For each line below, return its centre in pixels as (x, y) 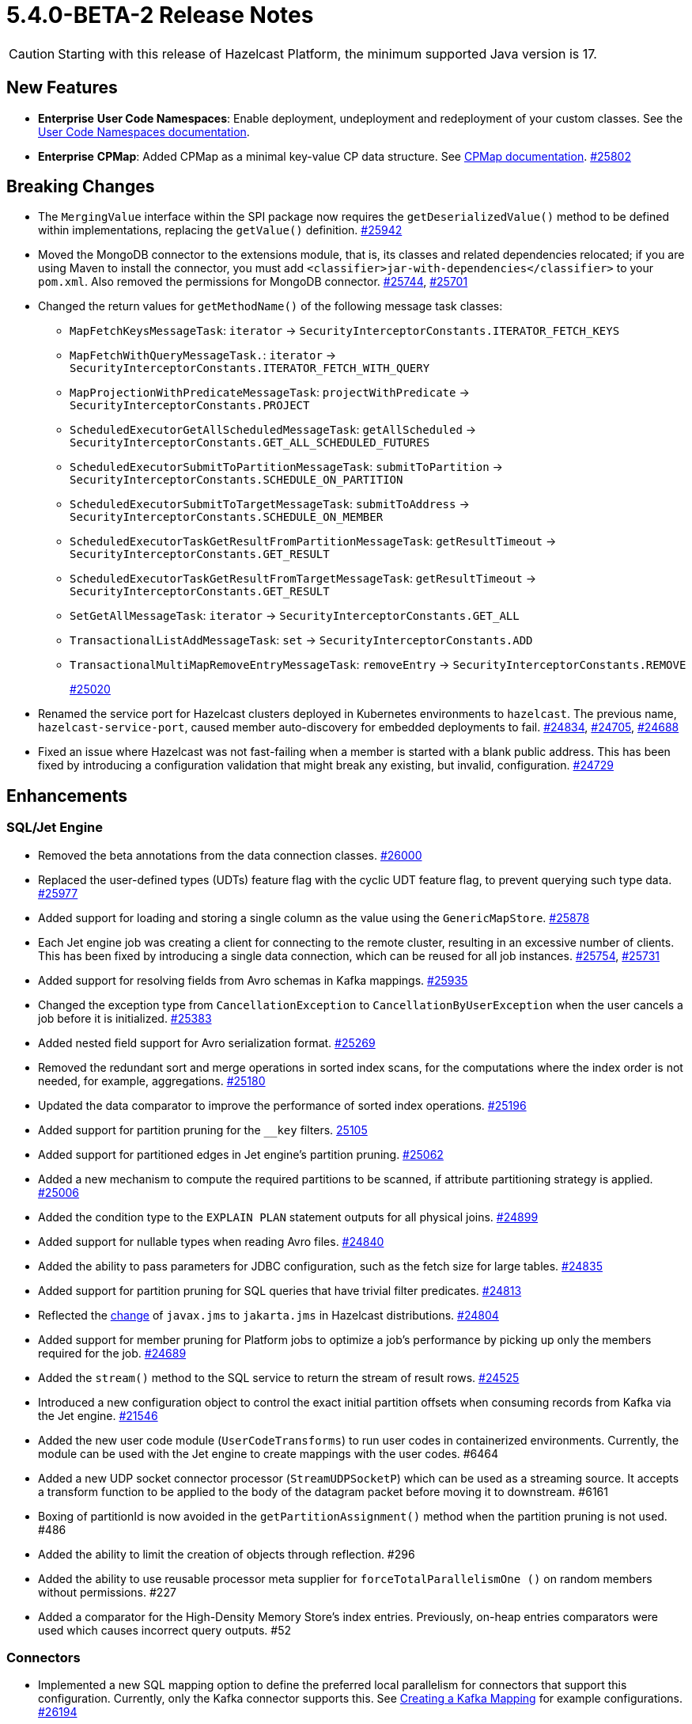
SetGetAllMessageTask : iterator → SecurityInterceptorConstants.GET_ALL (295, 616)
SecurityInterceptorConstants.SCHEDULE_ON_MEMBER (227, 517)
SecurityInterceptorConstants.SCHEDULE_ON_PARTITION (236, 480)
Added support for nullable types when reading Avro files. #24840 (211, 1241)
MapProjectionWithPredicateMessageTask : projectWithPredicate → (270, 393)
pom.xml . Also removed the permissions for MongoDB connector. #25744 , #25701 (253, 282)
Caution (32, 53)
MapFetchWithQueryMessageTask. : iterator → (203, 355)
